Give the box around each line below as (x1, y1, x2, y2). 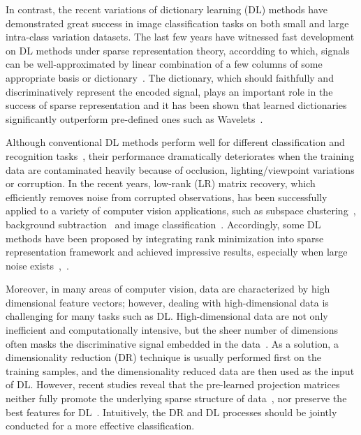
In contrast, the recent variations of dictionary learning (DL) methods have (6, 2, 327, 16)
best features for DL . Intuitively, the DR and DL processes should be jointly (6, 404, 337, 419)
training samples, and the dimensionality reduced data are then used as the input (6, 363, 355, 378)
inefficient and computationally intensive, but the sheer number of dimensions (6, 323, 339, 337)
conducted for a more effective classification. (6, 418, 195, 433)
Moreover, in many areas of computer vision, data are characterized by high (6, 281, 330, 296)
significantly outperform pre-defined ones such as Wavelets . (6, 111, 263, 126)
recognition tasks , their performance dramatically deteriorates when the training (6, 148, 355, 163)
